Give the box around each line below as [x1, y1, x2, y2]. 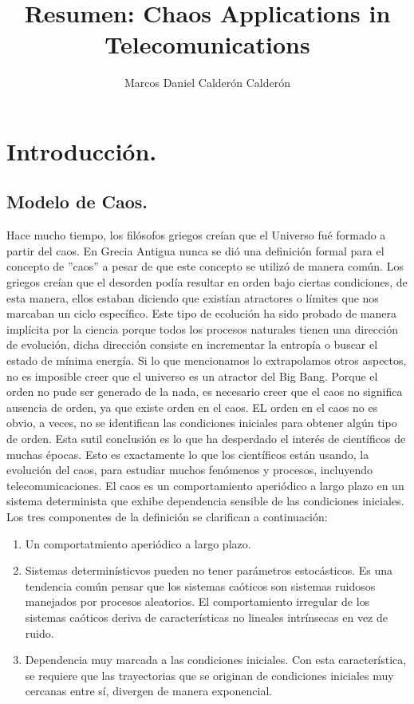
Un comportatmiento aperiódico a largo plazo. [25, 535, 251, 552]
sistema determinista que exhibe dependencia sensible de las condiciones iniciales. [6, 492, 404, 509]
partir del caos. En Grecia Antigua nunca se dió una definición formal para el [6, 242, 384, 259]
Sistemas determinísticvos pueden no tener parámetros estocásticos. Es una [25, 562, 393, 579]
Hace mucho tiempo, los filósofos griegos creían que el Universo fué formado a [6, 227, 386, 243]
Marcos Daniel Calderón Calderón [124, 74, 291, 91]
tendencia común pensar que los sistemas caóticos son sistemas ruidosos [25, 577, 376, 594]
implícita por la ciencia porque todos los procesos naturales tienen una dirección [6, 320, 398, 337]
